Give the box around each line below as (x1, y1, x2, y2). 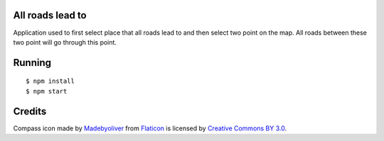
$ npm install (26, 77, 75, 85)
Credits (13, 105, 47, 117)
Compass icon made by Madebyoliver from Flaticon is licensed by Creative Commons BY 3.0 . (13, 124, 287, 132)
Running (13, 57, 52, 69)
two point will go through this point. (13, 38, 117, 46)
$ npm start (26, 87, 68, 95)
